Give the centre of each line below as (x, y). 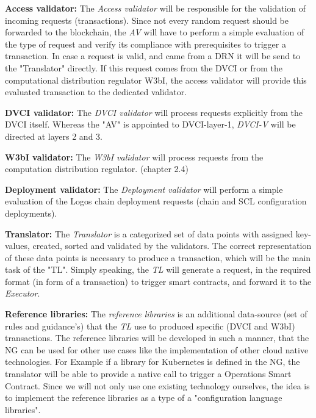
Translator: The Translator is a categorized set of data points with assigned (149, 233)
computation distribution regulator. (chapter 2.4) (97, 169)
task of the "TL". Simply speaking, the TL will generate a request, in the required (158, 269)
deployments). (31, 213)
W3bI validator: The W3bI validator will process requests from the (134, 157)
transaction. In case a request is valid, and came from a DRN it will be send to (153, 56)
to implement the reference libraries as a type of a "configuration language (144, 398)
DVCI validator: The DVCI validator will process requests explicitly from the (154, 112)
